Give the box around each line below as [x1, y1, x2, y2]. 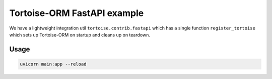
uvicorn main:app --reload [20, 61, 87, 67]
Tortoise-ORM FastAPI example [9, 7, 144, 18]
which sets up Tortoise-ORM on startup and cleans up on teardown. [9, 31, 151, 37]
